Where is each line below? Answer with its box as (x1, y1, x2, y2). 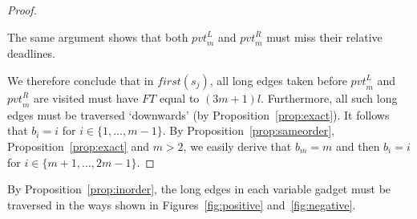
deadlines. (7, 45, 55, 62)
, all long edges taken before (209, 71, 347, 88)
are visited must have (33, 89, 139, 106)
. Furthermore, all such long (261, 89, 398, 106)
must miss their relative (266, 28, 383, 45)
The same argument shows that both (7, 28, 188, 45)
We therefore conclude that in (7, 71, 154, 88)
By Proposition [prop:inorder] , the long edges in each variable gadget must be (7, 180, 391, 197)
